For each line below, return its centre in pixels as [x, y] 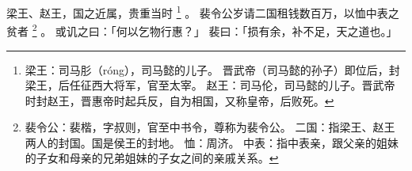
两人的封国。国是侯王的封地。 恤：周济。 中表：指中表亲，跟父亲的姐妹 [212, 142]
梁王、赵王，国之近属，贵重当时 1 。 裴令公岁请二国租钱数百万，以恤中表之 [203, 11]
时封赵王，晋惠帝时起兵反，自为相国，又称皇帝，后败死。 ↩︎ [179, 100]
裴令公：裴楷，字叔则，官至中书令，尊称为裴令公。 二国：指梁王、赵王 [210, 127]
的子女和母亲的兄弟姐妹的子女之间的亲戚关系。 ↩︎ [152, 158]
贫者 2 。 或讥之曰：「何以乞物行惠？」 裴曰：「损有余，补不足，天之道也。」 [202, 30]
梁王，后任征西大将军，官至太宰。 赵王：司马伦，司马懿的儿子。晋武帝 [210, 85]
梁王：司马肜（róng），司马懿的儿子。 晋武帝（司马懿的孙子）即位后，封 [212, 69]
